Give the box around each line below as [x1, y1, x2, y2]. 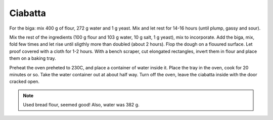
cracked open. [9, 78, 40, 85]
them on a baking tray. [9, 55, 56, 61]
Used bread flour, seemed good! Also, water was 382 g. [23, 102, 140, 108]
